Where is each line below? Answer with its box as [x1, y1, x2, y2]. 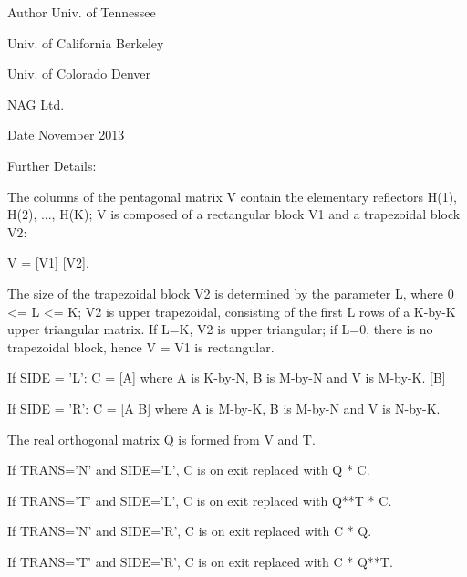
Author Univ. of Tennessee [7, 3, 156, 21]
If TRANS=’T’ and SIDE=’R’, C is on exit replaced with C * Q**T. [7, 551, 393, 571]
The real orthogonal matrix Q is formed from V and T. [7, 429, 316, 448]
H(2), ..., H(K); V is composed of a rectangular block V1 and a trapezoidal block [7, 205, 461, 224]
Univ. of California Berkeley [7, 33, 164, 52]
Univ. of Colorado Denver [7, 64, 151, 83]
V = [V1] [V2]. [7, 253, 89, 272]
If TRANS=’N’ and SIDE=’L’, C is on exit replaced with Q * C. [7, 460, 370, 479]
